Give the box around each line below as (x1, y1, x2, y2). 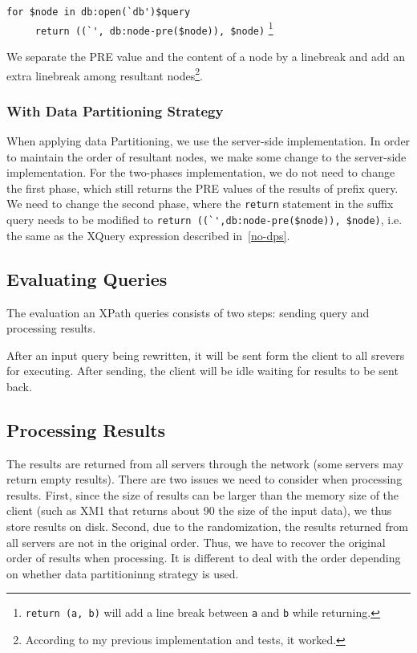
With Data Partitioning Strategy (6, 100, 224, 120)
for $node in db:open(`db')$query (6, 6, 191, 18)
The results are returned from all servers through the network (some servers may (6, 455, 403, 471)
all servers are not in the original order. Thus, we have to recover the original (6, 533, 386, 550)
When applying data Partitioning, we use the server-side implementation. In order (6, 133, 411, 149)
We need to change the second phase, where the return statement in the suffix (6, 195, 394, 212)
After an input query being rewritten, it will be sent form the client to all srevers (6, 346, 405, 363)
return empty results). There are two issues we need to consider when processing (6, 471, 403, 488)
